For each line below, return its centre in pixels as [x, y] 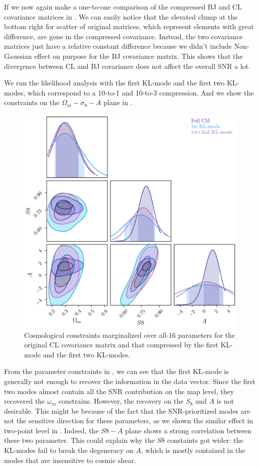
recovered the [25, 401]
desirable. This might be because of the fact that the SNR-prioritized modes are [127, 410]
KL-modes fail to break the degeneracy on [69, 450]
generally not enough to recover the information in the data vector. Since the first [130, 381]
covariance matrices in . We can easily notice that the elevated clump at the [121, 16]
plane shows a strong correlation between [188, 430]
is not [225, 401]
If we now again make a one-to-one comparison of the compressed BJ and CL [123, 7]
